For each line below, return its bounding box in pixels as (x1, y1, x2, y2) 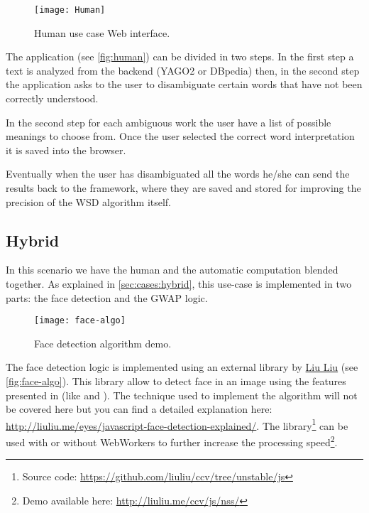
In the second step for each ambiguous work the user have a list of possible (6, 114, 331, 129)
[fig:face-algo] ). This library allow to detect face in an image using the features (6, 374, 346, 389)
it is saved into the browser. (6, 142, 126, 157)
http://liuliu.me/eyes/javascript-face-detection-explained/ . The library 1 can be (6, 416, 348, 433)
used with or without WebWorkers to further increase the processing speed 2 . (6, 433, 338, 449)
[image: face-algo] (34, 315, 126, 326)
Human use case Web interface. (34, 25, 170, 40)
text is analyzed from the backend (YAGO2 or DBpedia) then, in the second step (6, 63, 360, 77)
